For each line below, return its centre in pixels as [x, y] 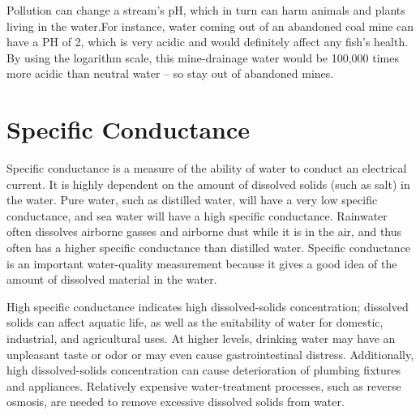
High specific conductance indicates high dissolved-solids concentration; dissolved [208, 306]
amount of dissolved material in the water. [112, 279]
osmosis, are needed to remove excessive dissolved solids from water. [176, 402]
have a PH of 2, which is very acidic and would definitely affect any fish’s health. [208, 42]
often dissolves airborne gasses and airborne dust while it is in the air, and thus [204, 231]
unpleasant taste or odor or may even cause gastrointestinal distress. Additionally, [210, 354]
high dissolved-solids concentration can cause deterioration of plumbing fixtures [204, 370]
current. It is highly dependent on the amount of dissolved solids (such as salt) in [208, 184]
